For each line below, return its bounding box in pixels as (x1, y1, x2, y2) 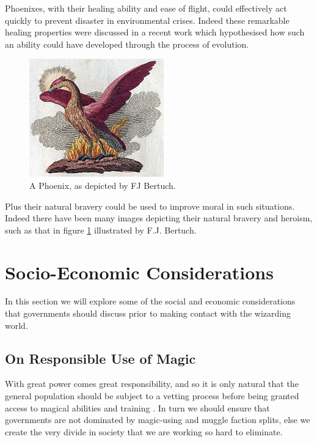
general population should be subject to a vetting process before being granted (5, 389, 299, 402)
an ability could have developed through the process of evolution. (5, 37, 249, 50)
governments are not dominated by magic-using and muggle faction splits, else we (5, 413, 310, 426)
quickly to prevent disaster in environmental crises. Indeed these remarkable (5, 13, 290, 26)
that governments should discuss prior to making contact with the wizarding (5, 307, 291, 320)
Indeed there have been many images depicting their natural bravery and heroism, (5, 212, 313, 224)
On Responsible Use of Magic (5, 348, 196, 367)
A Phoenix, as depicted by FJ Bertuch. (29, 179, 176, 191)
